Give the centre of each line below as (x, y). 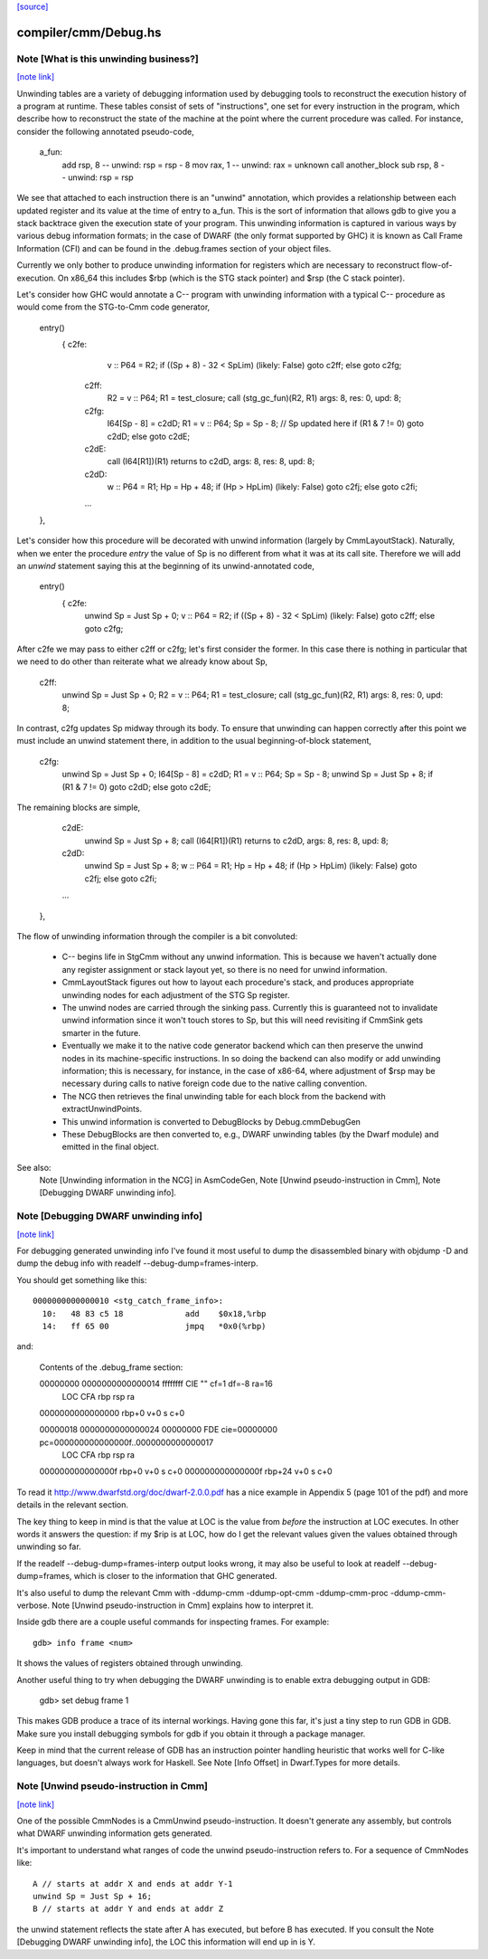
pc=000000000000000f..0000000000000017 (127, 1442)
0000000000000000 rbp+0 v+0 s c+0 (112, 1412)
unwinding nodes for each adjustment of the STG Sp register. (176, 994)
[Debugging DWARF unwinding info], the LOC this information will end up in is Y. (166, 1942)
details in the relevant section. (73, 1505)
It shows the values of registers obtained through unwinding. (130, 1663)
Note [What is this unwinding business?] (108, 59)
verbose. (33, 1605)
